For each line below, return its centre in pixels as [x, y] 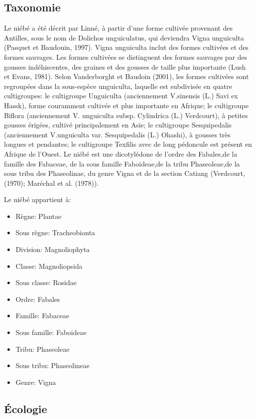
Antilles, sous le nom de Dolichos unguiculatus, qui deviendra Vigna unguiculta [124, 37]
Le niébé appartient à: [37, 199]
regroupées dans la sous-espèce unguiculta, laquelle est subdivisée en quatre [118, 86]
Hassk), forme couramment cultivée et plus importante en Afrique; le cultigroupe [126, 105]
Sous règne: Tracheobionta [55, 232]
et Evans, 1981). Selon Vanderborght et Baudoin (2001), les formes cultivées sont [127, 76]
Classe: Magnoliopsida [49, 266]
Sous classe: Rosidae [46, 282]
